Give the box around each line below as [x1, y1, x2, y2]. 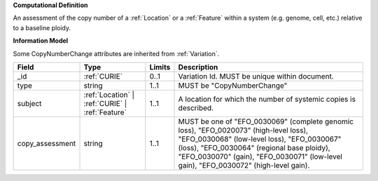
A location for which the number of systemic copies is [178, 94, 356, 104]
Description [178, 62, 218, 72]
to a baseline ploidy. [13, 23, 71, 32]
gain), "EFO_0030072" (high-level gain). [178, 160, 310, 170]
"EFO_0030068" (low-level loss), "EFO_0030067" [178, 134, 342, 144]
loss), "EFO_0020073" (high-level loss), [178, 125, 308, 135]
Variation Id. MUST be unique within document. [178, 71, 334, 81]
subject [17, 98, 42, 108]
